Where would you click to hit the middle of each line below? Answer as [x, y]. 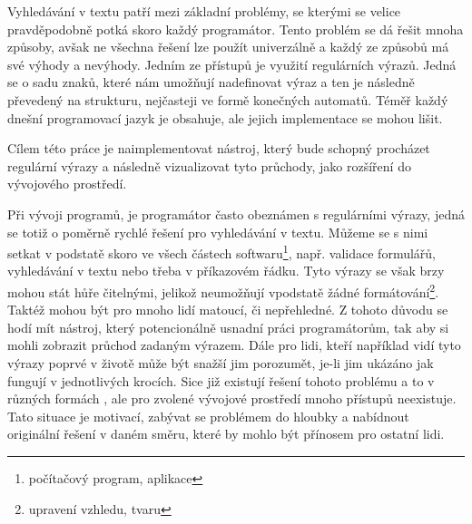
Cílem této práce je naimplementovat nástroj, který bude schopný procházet [219, 148]
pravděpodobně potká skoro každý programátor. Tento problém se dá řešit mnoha [236, 29]
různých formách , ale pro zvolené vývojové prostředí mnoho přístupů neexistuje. [232, 398]
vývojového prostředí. [67, 184]
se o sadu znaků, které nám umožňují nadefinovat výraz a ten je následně [211, 82]
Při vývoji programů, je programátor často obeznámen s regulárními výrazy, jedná [236, 213]
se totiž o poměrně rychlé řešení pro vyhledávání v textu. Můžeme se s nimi [218, 232]
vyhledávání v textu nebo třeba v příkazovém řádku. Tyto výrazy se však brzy [226, 271]
